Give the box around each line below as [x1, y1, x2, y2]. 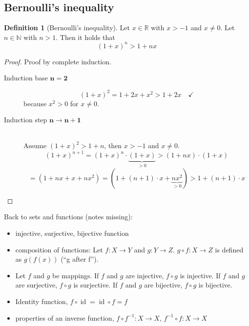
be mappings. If [52, 270, 99, 280]
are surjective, [15, 280, 58, 290]
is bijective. [198, 280, 232, 290]
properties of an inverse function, [15, 312, 114, 323]
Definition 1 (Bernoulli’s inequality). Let [4, 22, 130, 33]
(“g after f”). [61, 254, 99, 264]
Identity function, [15, 296, 68, 307]
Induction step [4, 115, 47, 125]
